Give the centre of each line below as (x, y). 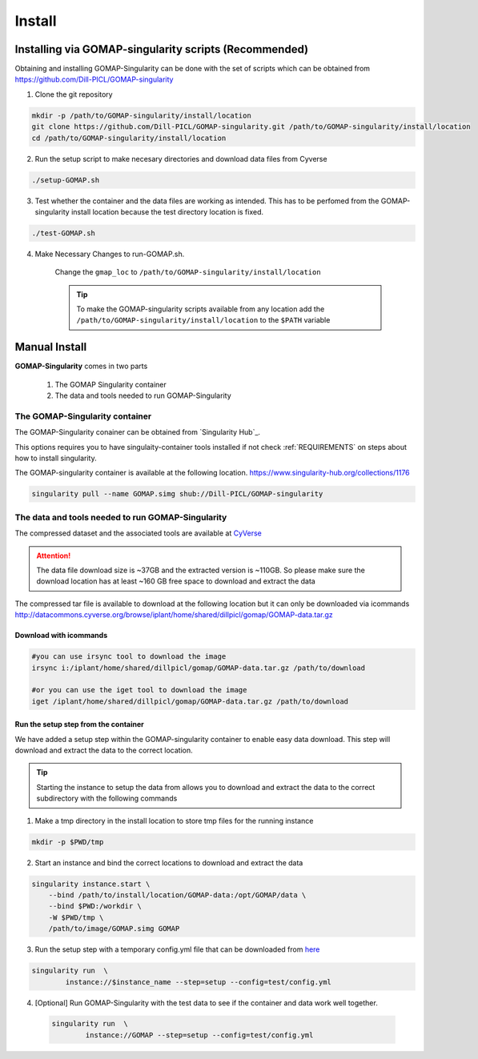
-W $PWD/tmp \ (76, 917)
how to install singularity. (56, 458)
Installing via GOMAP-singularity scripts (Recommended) (161, 49)
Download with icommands (61, 636)
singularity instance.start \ (91, 884)
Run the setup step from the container (79, 724)
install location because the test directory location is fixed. (167, 211)
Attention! (54, 556)
